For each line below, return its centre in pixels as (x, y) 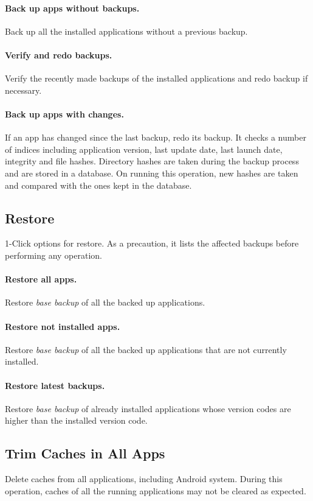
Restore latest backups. (55, 385)
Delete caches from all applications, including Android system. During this (144, 479)
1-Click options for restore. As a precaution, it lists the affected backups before (152, 243)
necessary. (23, 90)
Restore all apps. (41, 279)
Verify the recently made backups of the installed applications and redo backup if (156, 78)
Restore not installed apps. (63, 326)
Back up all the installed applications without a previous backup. (126, 31)
